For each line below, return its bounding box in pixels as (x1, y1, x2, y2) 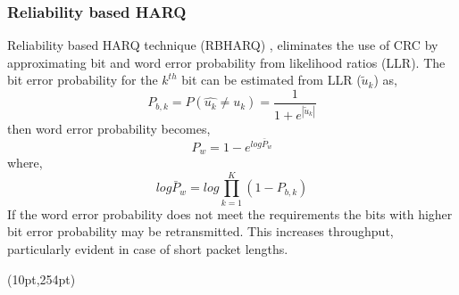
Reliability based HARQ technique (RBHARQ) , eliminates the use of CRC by (7, 36, 438, 54)
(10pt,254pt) (7, 269, 76, 288)
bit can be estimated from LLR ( (181, 70, 362, 89)
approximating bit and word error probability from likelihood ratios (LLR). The (7, 53, 446, 71)
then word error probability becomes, (7, 119, 211, 138)
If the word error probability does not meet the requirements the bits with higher (7, 204, 453, 223)
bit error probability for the (7, 70, 158, 89)
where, (7, 153, 43, 172)
